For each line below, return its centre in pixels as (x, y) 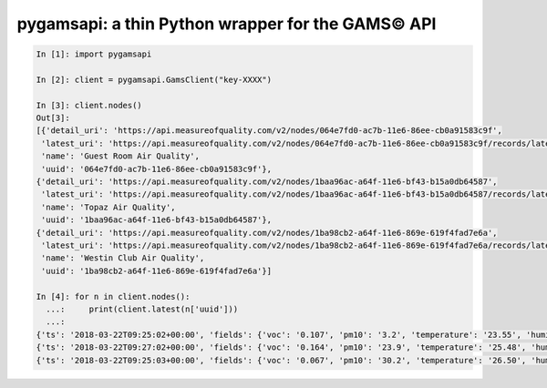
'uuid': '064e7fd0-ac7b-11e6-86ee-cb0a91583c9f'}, (157, 169)
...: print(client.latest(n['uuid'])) (142, 309)
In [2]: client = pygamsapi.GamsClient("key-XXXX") (154, 79)
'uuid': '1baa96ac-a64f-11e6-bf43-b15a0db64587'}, (157, 220)
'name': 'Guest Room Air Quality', (121, 156)
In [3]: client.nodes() (89, 105)
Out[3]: (53, 118)
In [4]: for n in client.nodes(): (113, 296)
